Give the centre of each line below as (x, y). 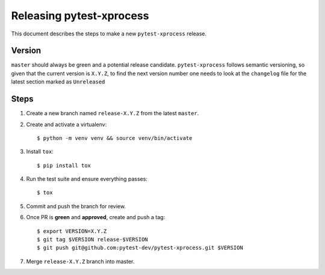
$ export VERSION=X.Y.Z (72, 231)
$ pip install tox (64, 165)
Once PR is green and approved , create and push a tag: (96, 217)
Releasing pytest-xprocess (80, 16)
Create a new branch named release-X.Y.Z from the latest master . (113, 113)
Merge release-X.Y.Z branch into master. (80, 261)
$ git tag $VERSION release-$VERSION (93, 240)
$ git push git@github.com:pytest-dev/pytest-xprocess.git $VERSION (140, 248)
